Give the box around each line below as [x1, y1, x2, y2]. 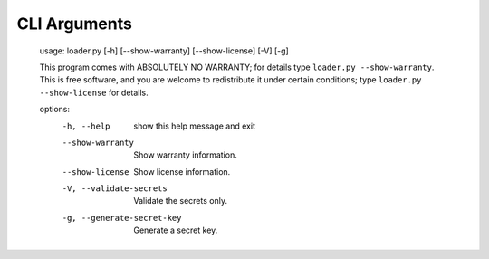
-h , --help [62, 120, 110, 131]
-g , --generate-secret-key [62, 213, 182, 223]
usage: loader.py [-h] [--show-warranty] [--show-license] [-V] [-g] [39, 45, 289, 56]
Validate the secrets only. [133, 196, 228, 206]
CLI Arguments [16, 14, 133, 34]
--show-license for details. [39, 87, 149, 98]
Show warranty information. [133, 149, 237, 160]
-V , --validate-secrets [62, 184, 168, 194]
